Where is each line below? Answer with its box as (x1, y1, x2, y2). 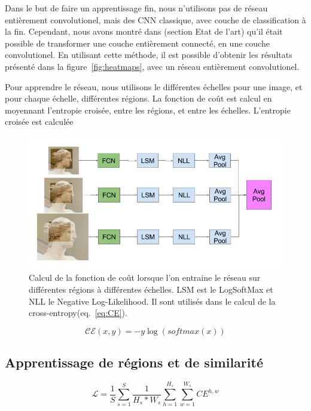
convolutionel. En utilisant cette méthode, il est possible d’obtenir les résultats (5, 48, 292, 61)
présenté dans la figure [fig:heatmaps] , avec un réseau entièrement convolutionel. (5, 60, 300, 72)
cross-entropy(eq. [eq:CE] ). (29, 306, 127, 319)
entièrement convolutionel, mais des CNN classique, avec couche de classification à (5, 13, 306, 26)
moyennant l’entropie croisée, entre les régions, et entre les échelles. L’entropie (5, 103, 291, 116)
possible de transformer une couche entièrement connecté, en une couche (5, 36, 270, 49)
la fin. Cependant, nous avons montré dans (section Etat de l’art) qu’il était (5, 25, 283, 38)
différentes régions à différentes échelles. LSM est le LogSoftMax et (29, 283, 273, 295)
